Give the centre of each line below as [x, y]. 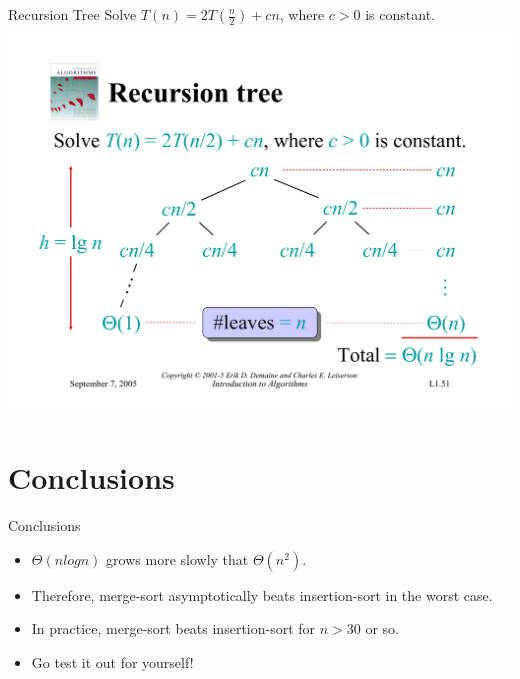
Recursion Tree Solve [72, 14]
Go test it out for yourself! [112, 661]
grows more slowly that [177, 558]
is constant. [400, 14]
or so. [382, 628]
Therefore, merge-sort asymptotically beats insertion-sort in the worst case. [262, 594]
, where [302, 14]
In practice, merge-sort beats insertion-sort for [173, 628]
